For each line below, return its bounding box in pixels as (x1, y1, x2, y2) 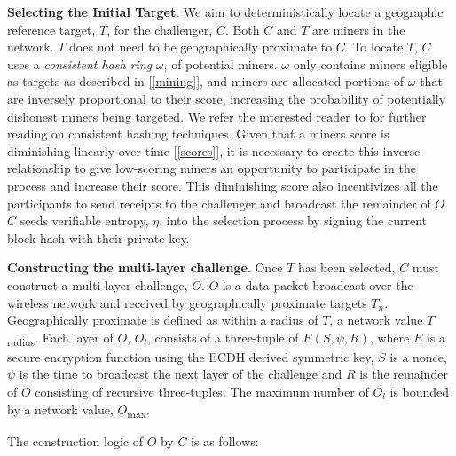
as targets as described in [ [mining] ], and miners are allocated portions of (7, 72, 405, 90)
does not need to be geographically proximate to (69, 37, 333, 56)
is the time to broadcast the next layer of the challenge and (19, 365, 342, 383)
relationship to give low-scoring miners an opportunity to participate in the (7, 159, 416, 177)
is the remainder (359, 365, 448, 383)
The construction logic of (7, 431, 143, 450)
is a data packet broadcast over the (222, 275, 413, 294)
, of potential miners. (163, 54, 278, 73)
